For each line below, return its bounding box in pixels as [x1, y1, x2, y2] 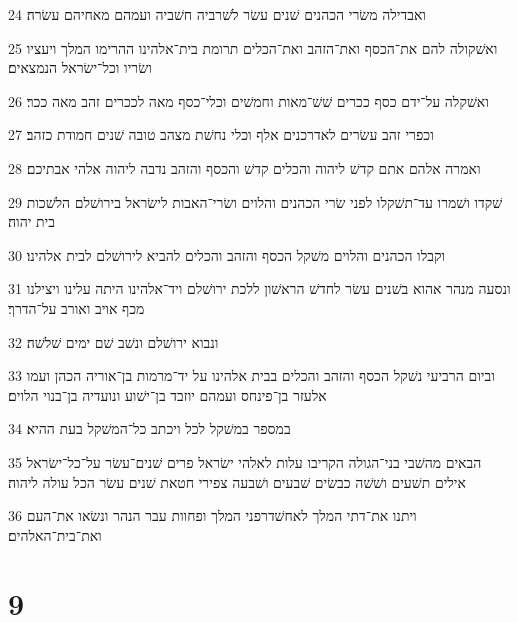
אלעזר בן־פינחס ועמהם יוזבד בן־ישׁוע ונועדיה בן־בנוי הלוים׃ [8, 384, 327, 405]
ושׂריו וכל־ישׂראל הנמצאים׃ [8, 57, 152, 78]
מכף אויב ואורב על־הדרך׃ [8, 297, 145, 318]
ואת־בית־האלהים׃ [8, 524, 102, 545]
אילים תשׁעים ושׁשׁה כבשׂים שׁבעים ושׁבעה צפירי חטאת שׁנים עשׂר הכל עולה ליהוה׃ [8, 471, 466, 492]
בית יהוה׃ [8, 211, 55, 232]
